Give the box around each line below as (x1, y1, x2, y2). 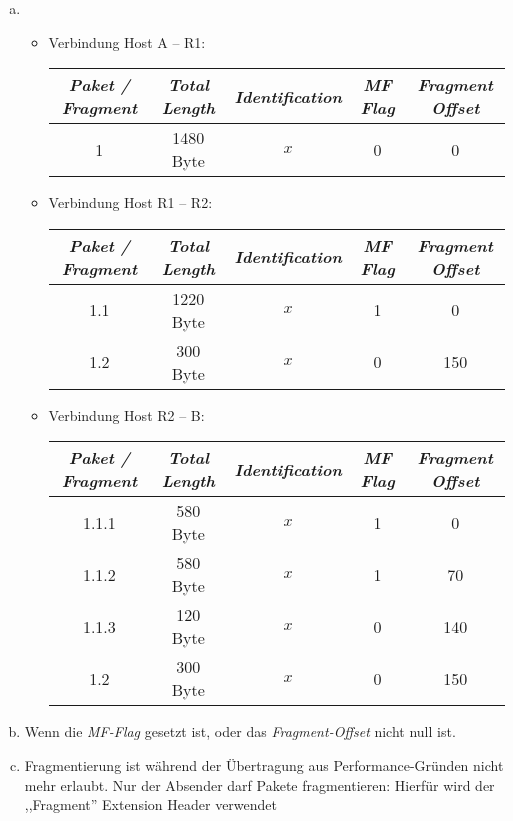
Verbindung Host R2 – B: (48, 404, 205, 425)
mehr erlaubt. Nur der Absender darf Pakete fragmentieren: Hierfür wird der (24, 774, 495, 795)
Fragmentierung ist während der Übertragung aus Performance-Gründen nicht (24, 754, 504, 775)
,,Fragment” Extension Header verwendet (24, 794, 277, 815)
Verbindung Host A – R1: (48, 31, 206, 52)
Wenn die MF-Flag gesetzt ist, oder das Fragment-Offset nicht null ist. (24, 721, 456, 742)
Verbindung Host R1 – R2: (48, 192, 213, 213)
